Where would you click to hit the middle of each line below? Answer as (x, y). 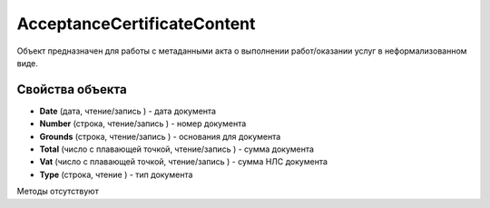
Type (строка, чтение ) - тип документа (116, 174)
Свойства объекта (72, 89)
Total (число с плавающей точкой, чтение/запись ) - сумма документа (177, 149)
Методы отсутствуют (58, 192)
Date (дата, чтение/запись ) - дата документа (128, 111)
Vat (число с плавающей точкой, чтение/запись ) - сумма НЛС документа (184, 162)
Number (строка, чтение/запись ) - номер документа (143, 124)
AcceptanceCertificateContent (136, 24)
